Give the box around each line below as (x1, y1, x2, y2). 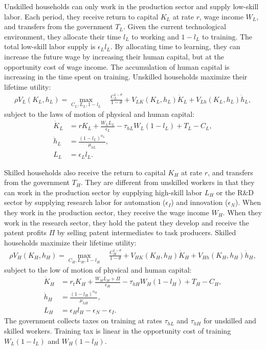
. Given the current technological (123, 21, 226, 32)
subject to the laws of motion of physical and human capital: (4, 109, 195, 119)
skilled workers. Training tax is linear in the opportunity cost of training (4, 325, 231, 336)
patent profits (4, 227, 47, 238)
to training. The (202, 31, 253, 42)
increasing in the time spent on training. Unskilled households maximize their (4, 71, 248, 82)
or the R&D (216, 187, 254, 197)
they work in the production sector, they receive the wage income (4, 207, 209, 217)
